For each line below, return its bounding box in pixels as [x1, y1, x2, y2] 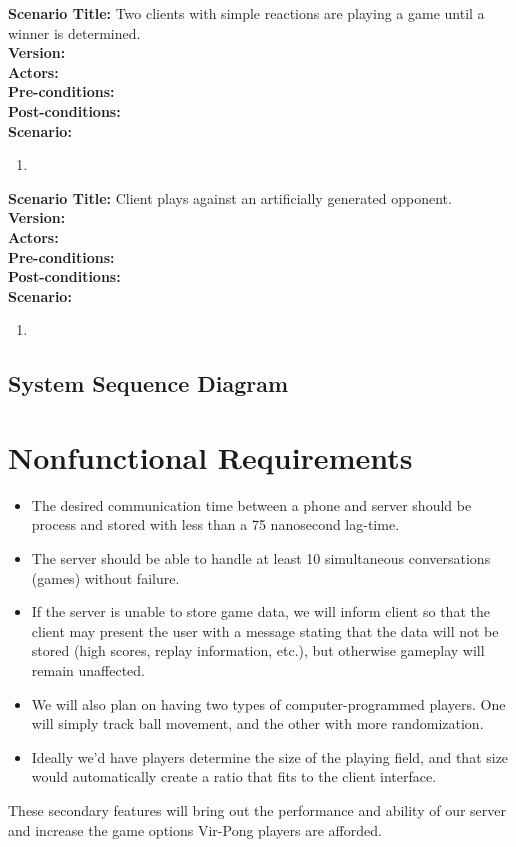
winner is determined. [8, 22, 141, 43]
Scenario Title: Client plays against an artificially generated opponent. [8, 187, 452, 208]
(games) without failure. [31, 567, 180, 588]
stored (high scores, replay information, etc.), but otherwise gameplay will [31, 640, 485, 661]
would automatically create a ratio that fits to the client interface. [31, 766, 437, 787]
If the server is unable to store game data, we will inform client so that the [31, 601, 490, 622]
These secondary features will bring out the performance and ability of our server [8, 799, 507, 820]
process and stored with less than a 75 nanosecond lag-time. [31, 514, 400, 535]
